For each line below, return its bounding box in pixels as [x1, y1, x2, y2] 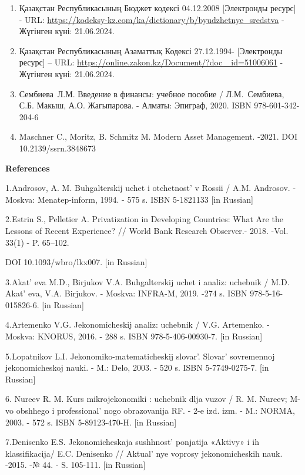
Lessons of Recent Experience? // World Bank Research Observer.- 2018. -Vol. [5, 224, 289, 236]
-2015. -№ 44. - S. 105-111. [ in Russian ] [5, 458, 146, 471]
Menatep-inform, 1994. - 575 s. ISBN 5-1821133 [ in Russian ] [37, 193, 253, 205]
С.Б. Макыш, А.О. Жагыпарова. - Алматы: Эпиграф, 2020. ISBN [19, 99, 252, 111]
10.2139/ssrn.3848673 [19, 141, 96, 154]
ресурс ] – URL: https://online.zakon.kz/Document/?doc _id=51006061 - [19, 56, 283, 68]
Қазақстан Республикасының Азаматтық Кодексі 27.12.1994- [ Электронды [19, 44, 283, 57]
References [5, 161, 50, 174]
